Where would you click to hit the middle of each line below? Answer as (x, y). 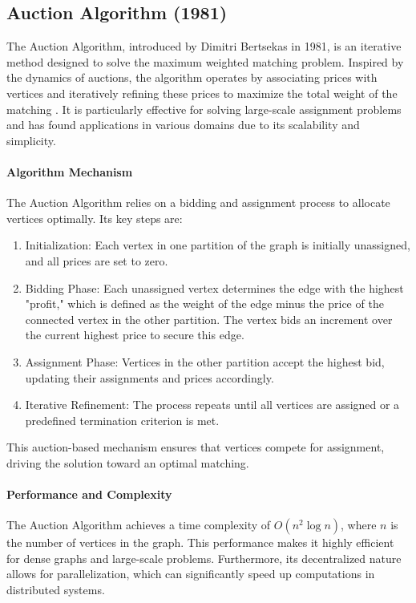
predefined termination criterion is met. (122, 420)
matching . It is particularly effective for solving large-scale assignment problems (204, 109)
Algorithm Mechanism (70, 171)
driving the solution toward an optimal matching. (128, 462)
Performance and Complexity (89, 494)
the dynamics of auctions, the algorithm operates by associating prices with (192, 77)
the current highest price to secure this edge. (135, 335)
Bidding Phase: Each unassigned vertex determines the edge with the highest (214, 287)
